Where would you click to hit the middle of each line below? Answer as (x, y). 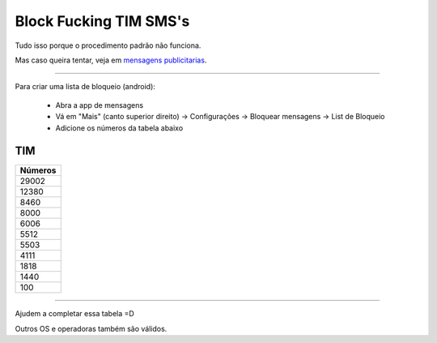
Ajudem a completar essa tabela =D (75, 314)
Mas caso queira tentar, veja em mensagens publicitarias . (111, 60)
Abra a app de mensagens (100, 105)
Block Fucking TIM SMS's (102, 21)
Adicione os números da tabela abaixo (119, 128)
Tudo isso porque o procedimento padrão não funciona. (108, 45)
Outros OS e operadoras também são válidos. (91, 328)
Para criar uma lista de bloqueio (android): (85, 87)
